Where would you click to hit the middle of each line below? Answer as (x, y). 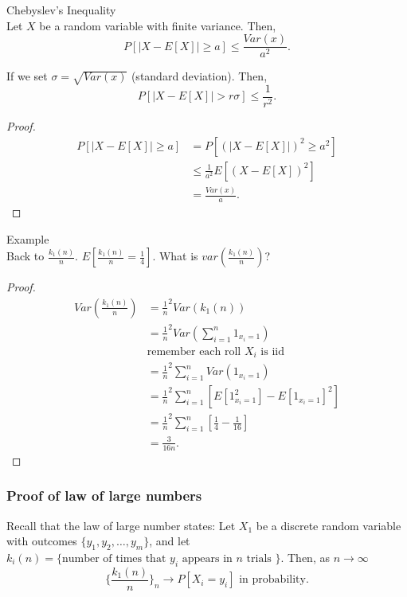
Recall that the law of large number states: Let (121, 525)
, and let (170, 541)
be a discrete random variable (329, 525)
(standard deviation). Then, (199, 76)
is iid (272, 351)
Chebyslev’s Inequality (61, 10)
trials (259, 558)
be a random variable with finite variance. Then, (158, 25)
